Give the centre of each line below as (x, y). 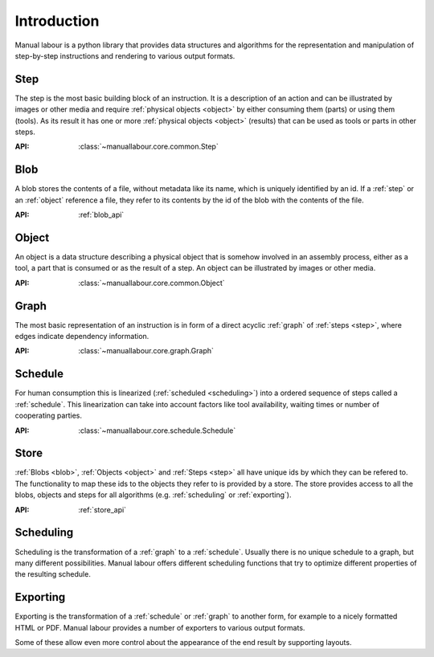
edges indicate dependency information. (82, 337)
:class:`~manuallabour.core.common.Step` (148, 147)
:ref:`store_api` (102, 509)
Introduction (57, 21)
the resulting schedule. (53, 574)
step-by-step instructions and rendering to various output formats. (125, 55)
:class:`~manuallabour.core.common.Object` (151, 283)
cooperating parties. (49, 416)
